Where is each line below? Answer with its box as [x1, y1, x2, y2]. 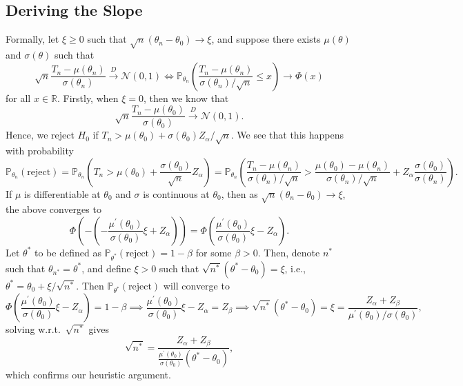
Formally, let [6, 32, 59, 46]
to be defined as [35, 245, 101, 259]
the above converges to [6, 202, 101, 216]
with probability [6, 143, 74, 157]
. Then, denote [257, 245, 320, 259]
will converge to [163, 278, 230, 292]
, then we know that [144, 90, 229, 105]
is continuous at [143, 186, 210, 201]
